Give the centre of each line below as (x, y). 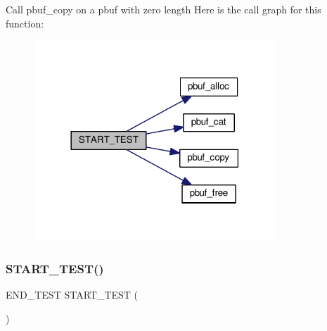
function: (25, 23)
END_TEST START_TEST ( (72, 295)
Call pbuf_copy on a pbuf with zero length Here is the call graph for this (163, 9)
